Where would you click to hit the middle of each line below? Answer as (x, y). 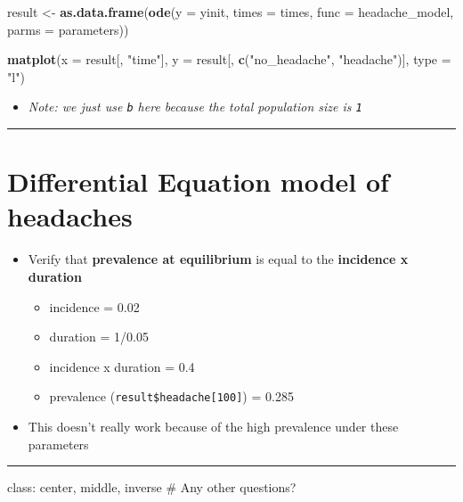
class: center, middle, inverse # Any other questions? (152, 487)
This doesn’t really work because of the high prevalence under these (213, 426)
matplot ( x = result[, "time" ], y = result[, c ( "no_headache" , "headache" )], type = (229, 59)
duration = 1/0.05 (99, 337)
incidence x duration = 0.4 (122, 366)
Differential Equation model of (198, 181)
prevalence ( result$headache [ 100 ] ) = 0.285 (171, 396)
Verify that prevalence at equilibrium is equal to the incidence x (218, 259)
